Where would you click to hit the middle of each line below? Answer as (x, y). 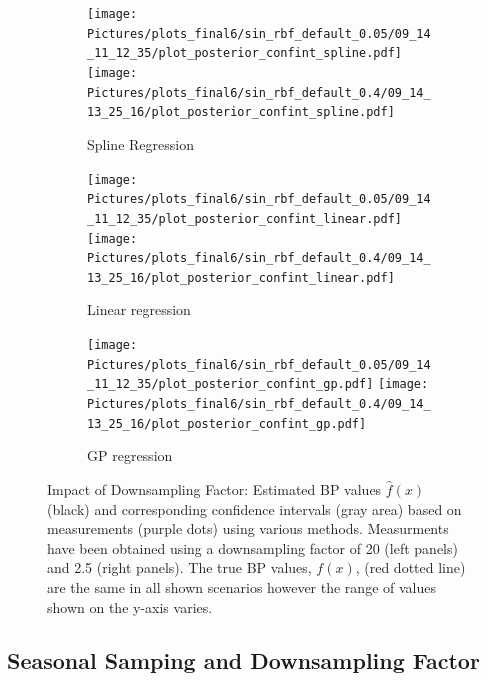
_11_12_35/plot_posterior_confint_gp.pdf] (230, 384)
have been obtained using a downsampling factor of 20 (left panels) (252, 547)
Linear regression (139, 309)
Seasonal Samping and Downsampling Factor (243, 660)
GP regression (130, 455)
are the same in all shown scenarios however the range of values (241, 586)
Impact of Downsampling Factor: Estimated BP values (214, 488)
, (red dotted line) (410, 567)
